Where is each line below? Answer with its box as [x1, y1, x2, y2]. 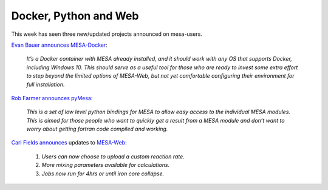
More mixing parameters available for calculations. [41, 161, 170, 169]
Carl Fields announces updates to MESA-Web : [11, 139, 127, 146]
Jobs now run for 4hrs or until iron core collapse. [41, 170, 165, 177]
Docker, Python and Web [11, 9, 139, 22]
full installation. [26, 81, 65, 88]
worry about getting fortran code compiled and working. [26, 125, 168, 133]
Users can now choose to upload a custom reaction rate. [41, 152, 185, 160]
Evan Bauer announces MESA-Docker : [11, 41, 108, 49]
